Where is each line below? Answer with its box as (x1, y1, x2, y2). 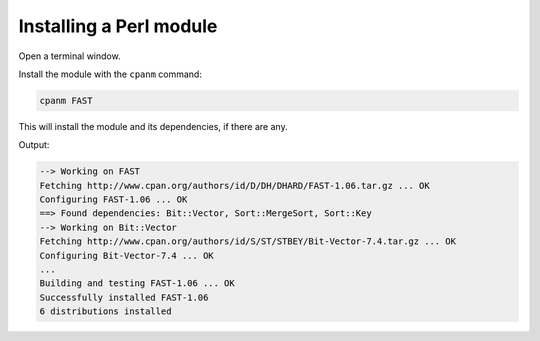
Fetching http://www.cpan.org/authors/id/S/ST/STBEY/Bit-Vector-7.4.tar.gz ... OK (39, 236, 457, 247)
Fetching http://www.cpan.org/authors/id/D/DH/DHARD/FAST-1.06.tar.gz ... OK (39, 180, 430, 191)
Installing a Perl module (18, 15, 218, 37)
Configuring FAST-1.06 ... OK (39, 194, 188, 205)
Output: (18, 139, 50, 151)
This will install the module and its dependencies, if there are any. (18, 120, 289, 132)
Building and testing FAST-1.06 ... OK (39, 278, 235, 289)
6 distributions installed (39, 306, 172, 317)
